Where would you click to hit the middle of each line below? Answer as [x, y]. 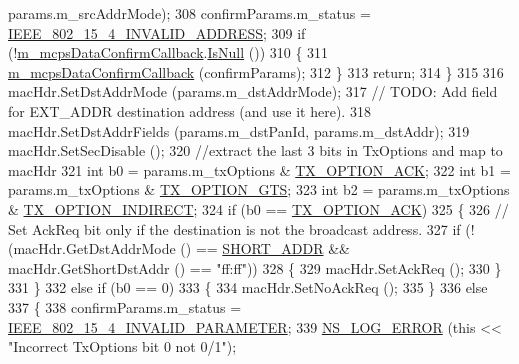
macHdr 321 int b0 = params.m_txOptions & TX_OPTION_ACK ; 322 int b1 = [259, 169]
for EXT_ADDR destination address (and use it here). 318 [189, 110]
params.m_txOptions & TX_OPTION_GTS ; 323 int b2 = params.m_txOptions [259, 189]
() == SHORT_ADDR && [265, 248]
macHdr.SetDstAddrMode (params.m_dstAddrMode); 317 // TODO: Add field [253, 91]
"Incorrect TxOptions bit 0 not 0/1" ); [122, 346]
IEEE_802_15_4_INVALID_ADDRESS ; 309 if [157, 32]
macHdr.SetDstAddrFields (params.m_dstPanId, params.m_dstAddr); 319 [239, 130]
